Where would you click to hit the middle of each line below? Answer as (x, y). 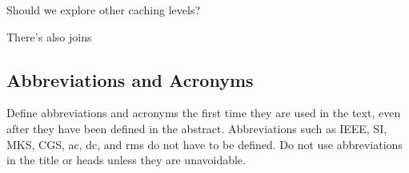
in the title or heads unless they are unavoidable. (126, 160)
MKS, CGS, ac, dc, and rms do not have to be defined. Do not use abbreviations (204, 144)
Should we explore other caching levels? (104, 10)
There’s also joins (49, 36)
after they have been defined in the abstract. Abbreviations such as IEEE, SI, (197, 128)
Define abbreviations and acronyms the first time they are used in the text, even (204, 113)
